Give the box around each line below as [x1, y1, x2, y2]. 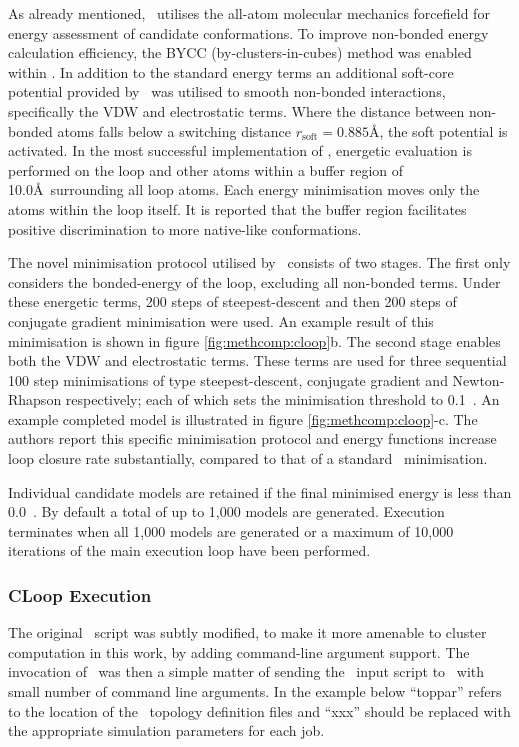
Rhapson [8, 389, 62, 410]
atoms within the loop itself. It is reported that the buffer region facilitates [8, 198, 467, 219]
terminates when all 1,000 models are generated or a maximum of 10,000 [8, 520, 454, 541]
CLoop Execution [8, 582, 152, 607]
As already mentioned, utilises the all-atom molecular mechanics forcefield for [8, 3, 490, 23]
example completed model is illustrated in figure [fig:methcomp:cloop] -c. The [8, 408, 478, 429]
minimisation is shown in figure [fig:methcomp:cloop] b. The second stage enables [8, 330, 501, 351]
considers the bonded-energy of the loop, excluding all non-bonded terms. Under [8, 271, 501, 292]
